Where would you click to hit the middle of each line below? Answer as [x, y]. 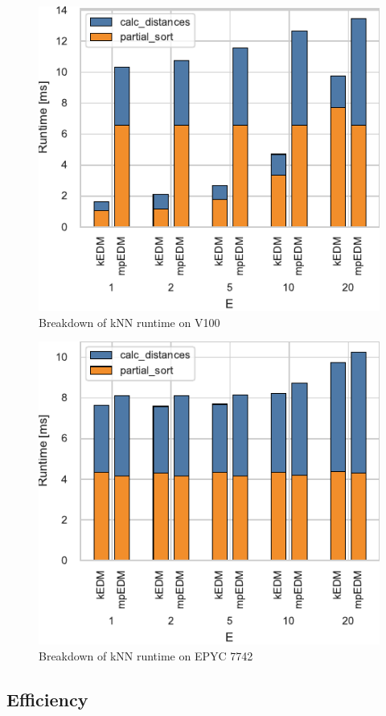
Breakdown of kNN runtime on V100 [129, 322]
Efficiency [47, 699]
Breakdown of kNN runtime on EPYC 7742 [146, 655]
